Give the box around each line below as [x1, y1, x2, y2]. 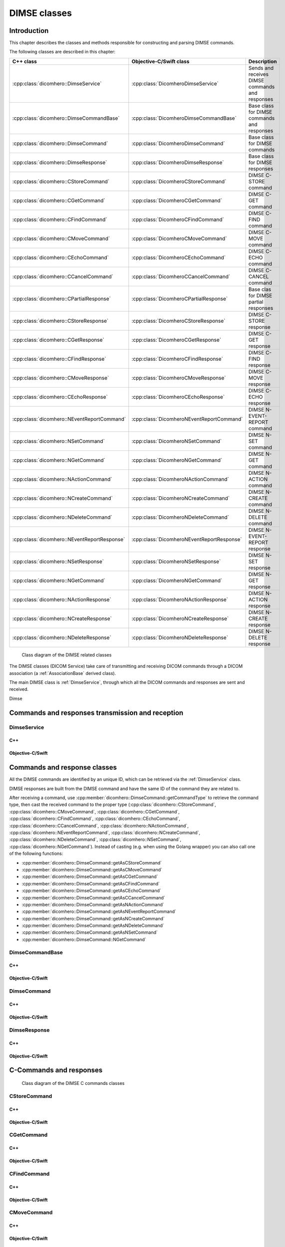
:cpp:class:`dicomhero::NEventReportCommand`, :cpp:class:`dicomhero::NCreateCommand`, [9, 830, 201, 835]
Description [248, 58, 277, 65]
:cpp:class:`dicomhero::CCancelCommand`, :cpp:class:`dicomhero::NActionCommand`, [9, 823, 189, 829]
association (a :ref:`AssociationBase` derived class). [9, 670, 116, 676]
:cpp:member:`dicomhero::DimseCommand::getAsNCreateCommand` [21, 915, 165, 921]
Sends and [248, 64, 274, 71]
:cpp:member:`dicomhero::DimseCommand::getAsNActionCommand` [21, 901, 164, 907]
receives [248, 70, 269, 77]
